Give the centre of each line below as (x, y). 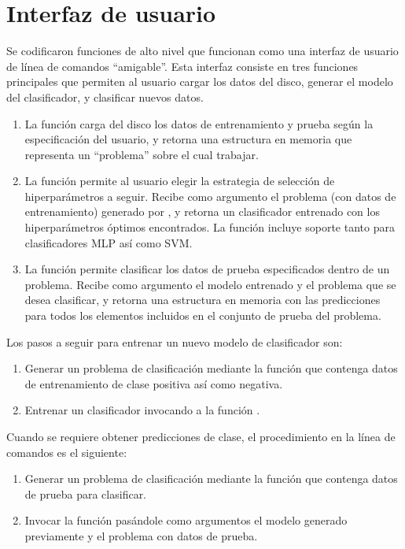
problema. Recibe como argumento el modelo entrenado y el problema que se (210, 284)
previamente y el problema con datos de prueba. (141, 535)
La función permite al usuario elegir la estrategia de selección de (180, 181)
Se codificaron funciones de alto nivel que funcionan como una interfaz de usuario (202, 51)
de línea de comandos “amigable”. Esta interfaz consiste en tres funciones (182, 66)
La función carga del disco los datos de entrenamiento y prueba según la (199, 123)
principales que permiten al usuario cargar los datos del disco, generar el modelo (200, 82)
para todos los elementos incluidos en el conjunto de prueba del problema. (203, 315)
